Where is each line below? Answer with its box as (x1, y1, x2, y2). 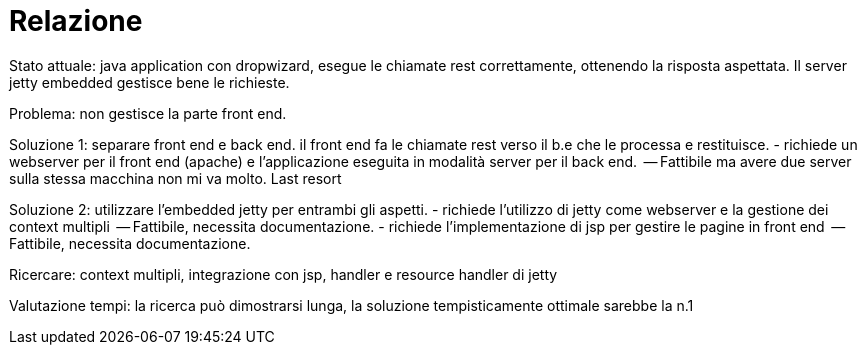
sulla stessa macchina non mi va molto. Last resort (9, 169, 342, 187)
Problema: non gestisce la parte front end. (9, 104, 287, 122)
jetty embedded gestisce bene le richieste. (9, 73, 290, 91)
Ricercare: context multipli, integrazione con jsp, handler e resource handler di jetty (9, 265, 558, 283)
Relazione (9, 4, 143, 38)
